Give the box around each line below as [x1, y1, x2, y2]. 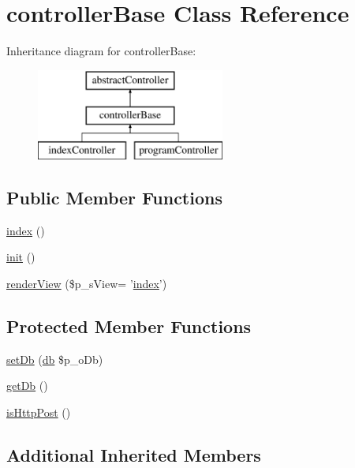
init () [6, 249, 35, 265]
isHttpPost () [6, 404, 71, 421]
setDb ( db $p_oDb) [6, 350, 103, 367]
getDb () [6, 377, 48, 394]
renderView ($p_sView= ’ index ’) [6, 275, 167, 292]
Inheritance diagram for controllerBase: [6, 43, 196, 59]
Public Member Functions [6, 185, 222, 210]
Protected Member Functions [6, 314, 252, 339]
